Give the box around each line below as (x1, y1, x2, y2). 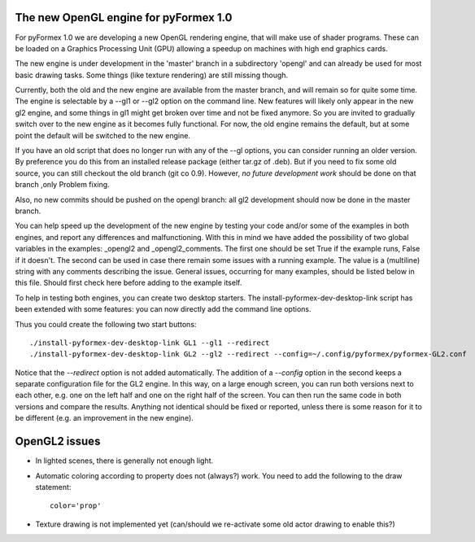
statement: (35, 482, 72, 492)
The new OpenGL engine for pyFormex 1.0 (15, 11, 233, 24)
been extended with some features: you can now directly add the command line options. (15, 304, 312, 314)
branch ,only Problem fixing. (15, 180, 110, 190)
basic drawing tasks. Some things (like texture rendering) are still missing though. (15, 70, 289, 80)
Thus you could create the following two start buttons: (15, 319, 197, 329)
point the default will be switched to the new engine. (15, 130, 191, 140)
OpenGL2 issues (15, 435, 101, 448)
